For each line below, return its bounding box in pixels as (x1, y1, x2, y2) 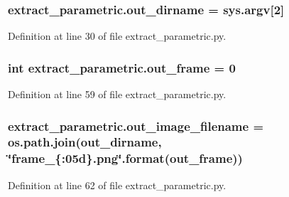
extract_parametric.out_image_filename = (8, 117, 264, 134)
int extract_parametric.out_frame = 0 (8, 58, 236, 76)
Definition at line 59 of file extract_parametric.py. (8, 87, 227, 102)
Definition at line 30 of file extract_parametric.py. (8, 28, 227, 43)
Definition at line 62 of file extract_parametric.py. (8, 177, 227, 192)
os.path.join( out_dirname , (8, 133, 162, 151)
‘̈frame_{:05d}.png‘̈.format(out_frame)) (8, 149, 243, 167)
